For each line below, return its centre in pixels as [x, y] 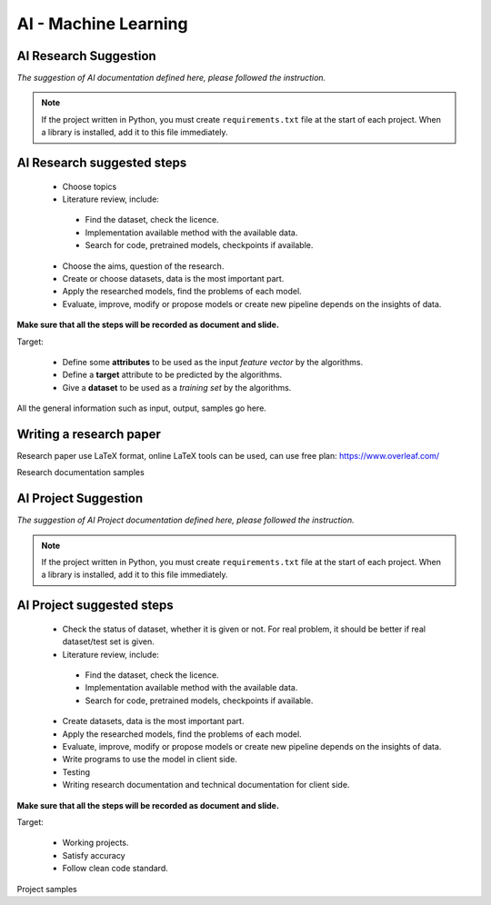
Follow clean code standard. [115, 869]
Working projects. [95, 843]
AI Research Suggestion [86, 56]
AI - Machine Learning [102, 24]
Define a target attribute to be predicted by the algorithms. [172, 375]
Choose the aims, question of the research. [143, 266]
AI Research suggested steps [102, 163]
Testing [76, 771]
